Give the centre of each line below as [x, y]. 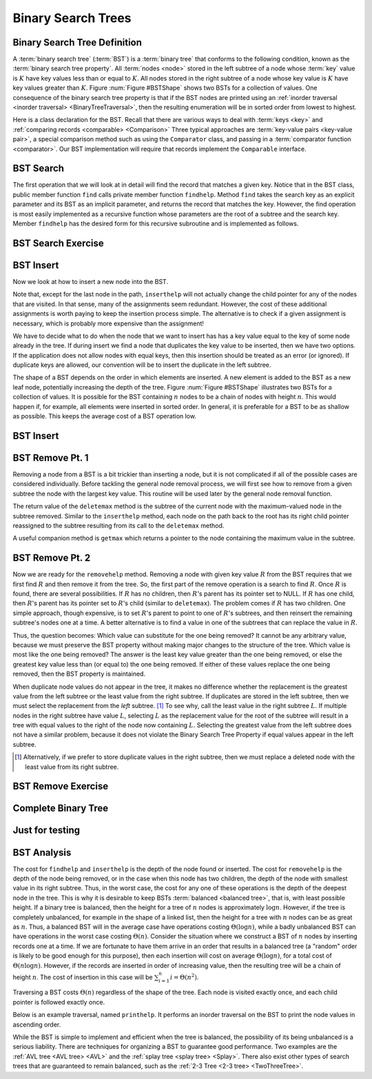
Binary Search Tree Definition [77, 42]
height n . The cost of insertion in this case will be [83, 977]
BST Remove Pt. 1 [51, 457]
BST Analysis [42, 853]
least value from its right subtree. [72, 767]
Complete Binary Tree [61, 808]
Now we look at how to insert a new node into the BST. [91, 281]
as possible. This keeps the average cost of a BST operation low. [104, 416]
